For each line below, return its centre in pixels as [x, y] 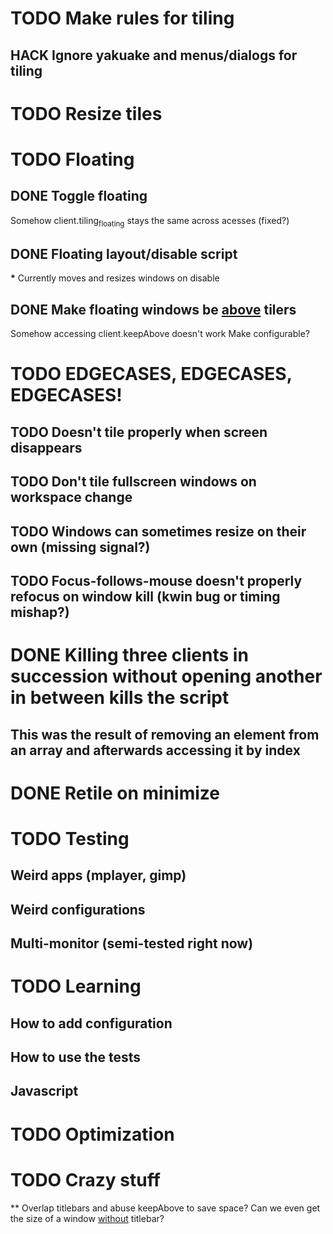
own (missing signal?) [80, 547]
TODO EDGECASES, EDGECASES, [151, 374]
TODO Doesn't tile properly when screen [139, 432]
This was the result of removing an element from [165, 734]
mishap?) [40, 612]
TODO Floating [72, 159]
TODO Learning [76, 986]
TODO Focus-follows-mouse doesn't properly [156, 580]
